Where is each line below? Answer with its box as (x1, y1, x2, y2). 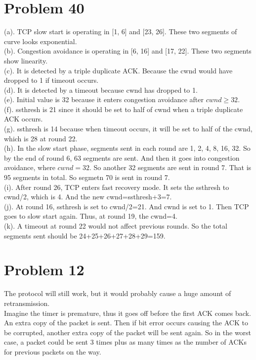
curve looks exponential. (4, 36, 77, 46)
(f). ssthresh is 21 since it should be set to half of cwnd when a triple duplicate (4, 104, 243, 114)
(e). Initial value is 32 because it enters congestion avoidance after (4, 94, 204, 105)
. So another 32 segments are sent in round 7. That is (89, 162, 252, 173)
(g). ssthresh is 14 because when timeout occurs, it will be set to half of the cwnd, (4, 123, 253, 134)
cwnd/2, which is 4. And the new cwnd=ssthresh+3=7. (4, 191, 172, 202)
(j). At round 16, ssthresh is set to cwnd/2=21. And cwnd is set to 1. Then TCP (4, 201, 249, 211)
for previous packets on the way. (4, 346, 101, 357)
